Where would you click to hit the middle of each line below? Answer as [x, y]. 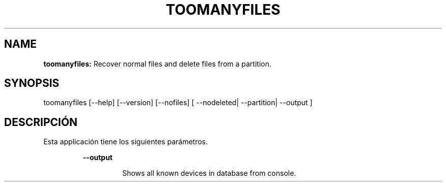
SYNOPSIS [32, 83]
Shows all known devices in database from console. [209, 173]
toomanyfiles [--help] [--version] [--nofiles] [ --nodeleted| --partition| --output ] [178, 103]
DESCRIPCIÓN [41, 122]
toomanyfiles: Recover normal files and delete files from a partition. [157, 64]
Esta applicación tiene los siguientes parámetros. [126, 142]
